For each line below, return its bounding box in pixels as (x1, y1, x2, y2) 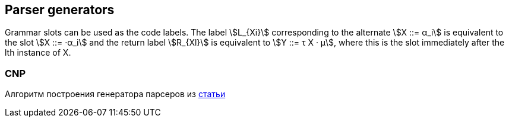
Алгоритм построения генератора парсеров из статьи (5, 89, 226, 99)
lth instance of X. (5, 47, 71, 58)
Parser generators (5, 2, 115, 17)
